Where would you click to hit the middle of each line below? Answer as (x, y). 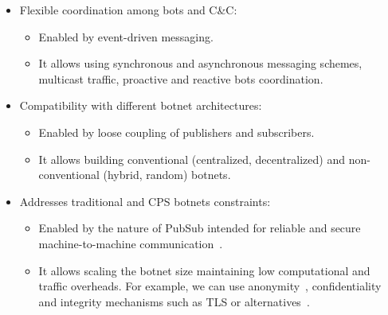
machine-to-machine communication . (131, 243)
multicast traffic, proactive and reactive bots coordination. (181, 78)
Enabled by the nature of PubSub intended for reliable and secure (200, 228)
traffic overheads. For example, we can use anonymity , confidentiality (210, 286)
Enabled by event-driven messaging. (126, 36)
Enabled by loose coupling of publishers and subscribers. (176, 132)
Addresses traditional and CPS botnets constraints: (145, 201)
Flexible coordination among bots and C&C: (128, 10)
